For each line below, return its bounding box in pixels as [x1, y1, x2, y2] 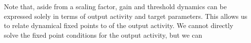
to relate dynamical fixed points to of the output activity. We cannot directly [4, 20, 234, 30]
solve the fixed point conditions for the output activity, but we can [4, 29, 202, 40]
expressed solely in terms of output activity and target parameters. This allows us [4, 11, 248, 21]
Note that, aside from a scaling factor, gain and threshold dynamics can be [4, 1, 227, 11]
